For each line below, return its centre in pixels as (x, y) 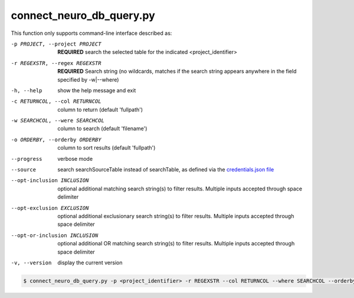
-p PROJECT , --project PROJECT (56, 44)
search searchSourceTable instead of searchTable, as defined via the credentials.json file (166, 170)
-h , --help (27, 90)
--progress (27, 159)
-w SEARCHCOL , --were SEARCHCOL (58, 121)
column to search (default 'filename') (102, 129)
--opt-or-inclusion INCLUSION (55, 235)
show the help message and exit (97, 90)
